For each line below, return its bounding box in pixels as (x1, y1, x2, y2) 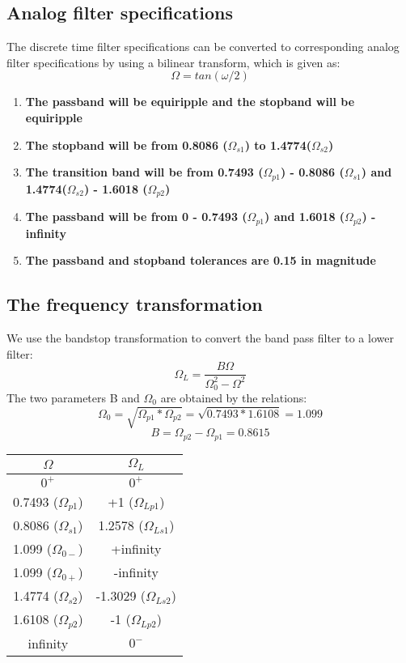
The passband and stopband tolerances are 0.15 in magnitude (25, 252, 376, 269)
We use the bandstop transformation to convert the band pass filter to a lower (6, 329, 394, 346)
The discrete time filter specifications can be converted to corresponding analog (6, 38, 400, 55)
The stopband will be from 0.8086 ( (25, 136, 228, 153)
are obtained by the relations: (160, 389, 307, 406)
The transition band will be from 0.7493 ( (25, 164, 264, 181)
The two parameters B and (6, 389, 140, 406)
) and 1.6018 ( (264, 208, 345, 225)
